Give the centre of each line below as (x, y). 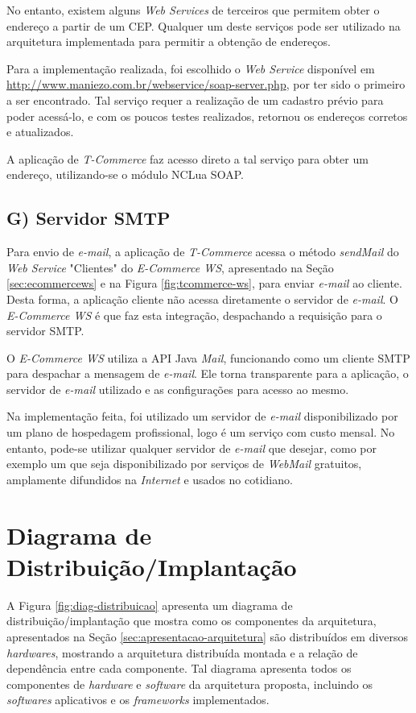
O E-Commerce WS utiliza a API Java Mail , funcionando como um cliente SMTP (208, 357)
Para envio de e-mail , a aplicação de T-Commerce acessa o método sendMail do (203, 252)
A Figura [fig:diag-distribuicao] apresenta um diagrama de (150, 605)
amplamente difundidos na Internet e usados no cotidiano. (150, 479)
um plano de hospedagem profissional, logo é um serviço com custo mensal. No (201, 432)
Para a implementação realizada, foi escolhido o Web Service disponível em (191, 68)
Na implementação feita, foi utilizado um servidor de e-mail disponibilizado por (202, 416)
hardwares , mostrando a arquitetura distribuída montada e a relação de (182, 652)
